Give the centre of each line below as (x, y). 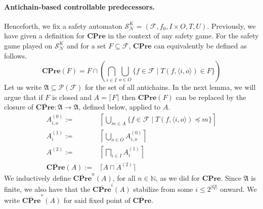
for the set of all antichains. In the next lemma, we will (170, 87)
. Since (231, 177)
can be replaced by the (211, 97)
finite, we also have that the (47, 189)
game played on (28, 45)
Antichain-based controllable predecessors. (80, 6)
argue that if (24, 97)
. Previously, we (231, 25)
